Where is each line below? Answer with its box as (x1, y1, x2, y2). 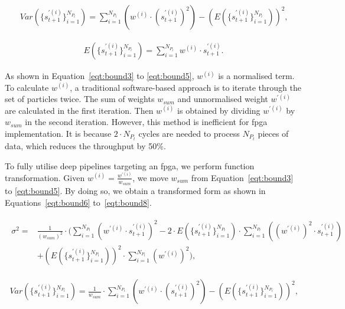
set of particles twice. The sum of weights (5, 93, 155, 105)
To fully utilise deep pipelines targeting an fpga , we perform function (5, 159, 255, 172)
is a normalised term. (218, 70, 295, 82)
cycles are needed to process (138, 127, 240, 140)
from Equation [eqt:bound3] (191, 171, 294, 183)
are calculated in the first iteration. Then (5, 104, 154, 116)
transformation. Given (5, 171, 85, 183)
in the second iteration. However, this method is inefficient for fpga (25, 116, 268, 128)
